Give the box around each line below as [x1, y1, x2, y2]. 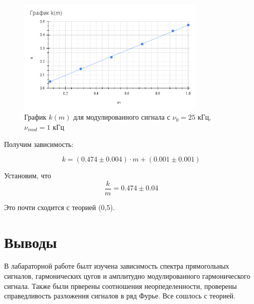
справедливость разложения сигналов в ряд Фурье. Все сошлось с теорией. [4, 290, 236, 301]
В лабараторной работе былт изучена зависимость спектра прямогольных [4, 261, 229, 271]
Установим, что [4, 170, 51, 181]
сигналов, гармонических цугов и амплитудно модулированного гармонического [4, 271, 250, 281]
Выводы [4, 231, 57, 252]
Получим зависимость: [4, 138, 74, 149]
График [24, 112, 46, 122]
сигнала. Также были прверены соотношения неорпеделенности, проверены [4, 280, 237, 291]
